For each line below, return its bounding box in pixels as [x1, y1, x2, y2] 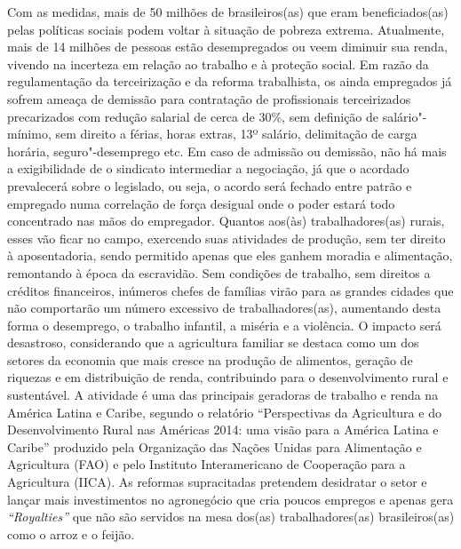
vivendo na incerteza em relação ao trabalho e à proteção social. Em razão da [7, 54, 429, 73]
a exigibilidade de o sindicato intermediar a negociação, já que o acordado [7, 159, 409, 178]
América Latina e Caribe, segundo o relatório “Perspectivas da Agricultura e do [7, 402, 441, 421]
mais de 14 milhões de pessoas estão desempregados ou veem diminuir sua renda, [7, 37, 448, 56]
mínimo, [7, 124, 52, 143]
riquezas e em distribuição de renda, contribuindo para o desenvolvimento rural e [7, 368, 449, 386]
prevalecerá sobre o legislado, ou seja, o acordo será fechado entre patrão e [7, 176, 412, 195]
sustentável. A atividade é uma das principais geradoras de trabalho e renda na [7, 386, 439, 404]
